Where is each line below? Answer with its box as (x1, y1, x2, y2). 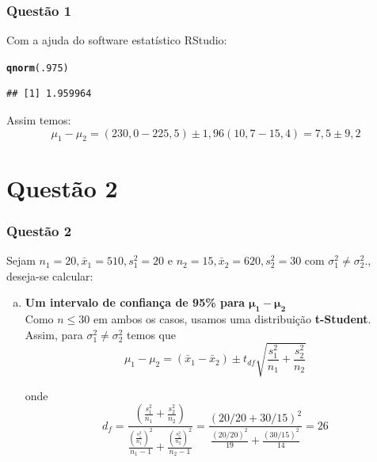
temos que (127, 326, 176, 342)
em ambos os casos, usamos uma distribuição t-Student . (93, 311, 371, 327)
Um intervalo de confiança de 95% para (25, 294, 246, 311)
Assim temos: (6, 112, 71, 128)
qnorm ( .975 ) (6, 62, 69, 74)
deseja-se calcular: (6, 267, 93, 284)
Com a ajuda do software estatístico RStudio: (6, 32, 227, 48)
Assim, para (25, 326, 83, 342)
